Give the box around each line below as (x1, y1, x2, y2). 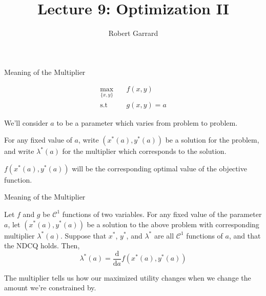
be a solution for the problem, (165, 134, 259, 145)
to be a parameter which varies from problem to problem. (56, 117, 238, 128)
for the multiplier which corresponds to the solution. (62, 146, 227, 156)
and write (4, 146, 34, 156)
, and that (229, 230, 261, 241)
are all (154, 230, 174, 241)
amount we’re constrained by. (4, 282, 96, 293)
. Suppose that (60, 230, 107, 241)
